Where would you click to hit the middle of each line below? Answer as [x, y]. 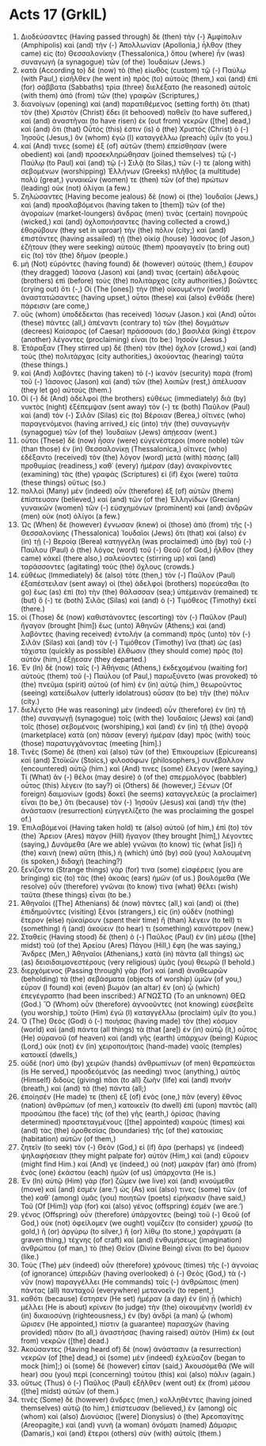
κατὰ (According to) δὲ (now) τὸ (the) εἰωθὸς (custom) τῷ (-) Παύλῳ [133, 70]
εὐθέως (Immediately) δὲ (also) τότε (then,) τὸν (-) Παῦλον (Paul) [128, 575]
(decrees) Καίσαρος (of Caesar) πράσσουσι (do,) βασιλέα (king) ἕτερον [138, 331]
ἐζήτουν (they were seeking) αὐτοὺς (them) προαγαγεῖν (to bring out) [135, 246]
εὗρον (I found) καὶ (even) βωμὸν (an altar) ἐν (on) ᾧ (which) [120, 987]
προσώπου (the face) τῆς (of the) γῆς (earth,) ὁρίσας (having [120, 1113]
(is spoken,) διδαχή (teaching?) [72, 861]
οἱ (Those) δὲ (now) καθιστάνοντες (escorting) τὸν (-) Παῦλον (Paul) [134, 617]
